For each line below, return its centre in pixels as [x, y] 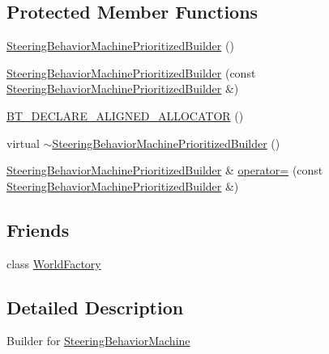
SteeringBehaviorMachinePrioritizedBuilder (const [131, 72]
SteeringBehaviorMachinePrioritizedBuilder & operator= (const [165, 170]
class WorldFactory [54, 263]
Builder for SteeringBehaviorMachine [98, 341]
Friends [38, 229]
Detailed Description [95, 307]
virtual [23, 143]
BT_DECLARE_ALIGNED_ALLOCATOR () [125, 115]
